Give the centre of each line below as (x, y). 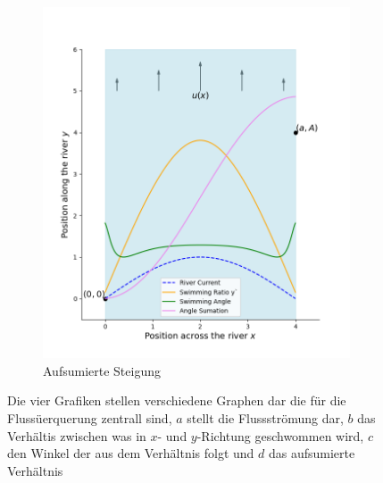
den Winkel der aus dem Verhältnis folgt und (131, 453)
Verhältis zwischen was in (77, 435)
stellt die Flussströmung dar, (265, 417)
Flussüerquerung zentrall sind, (90, 417)
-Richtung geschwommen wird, (280, 435)
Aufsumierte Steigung (102, 370)
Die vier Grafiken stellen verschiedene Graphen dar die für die (177, 400)
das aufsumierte (312, 453)
